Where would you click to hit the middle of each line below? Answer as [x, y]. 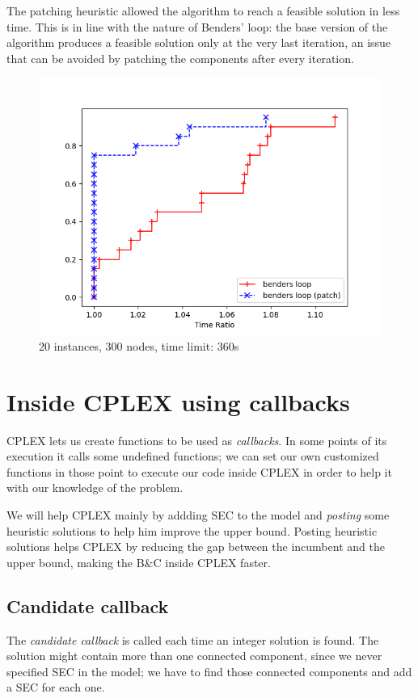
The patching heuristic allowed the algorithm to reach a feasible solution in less [203, 11]
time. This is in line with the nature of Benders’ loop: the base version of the [197, 26]
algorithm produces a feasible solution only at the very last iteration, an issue [199, 42]
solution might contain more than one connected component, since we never [194, 656]
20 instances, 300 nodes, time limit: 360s [139, 345]
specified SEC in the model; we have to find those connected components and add [209, 671]
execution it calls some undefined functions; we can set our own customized [193, 456]
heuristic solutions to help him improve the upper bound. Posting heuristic [192, 530]
